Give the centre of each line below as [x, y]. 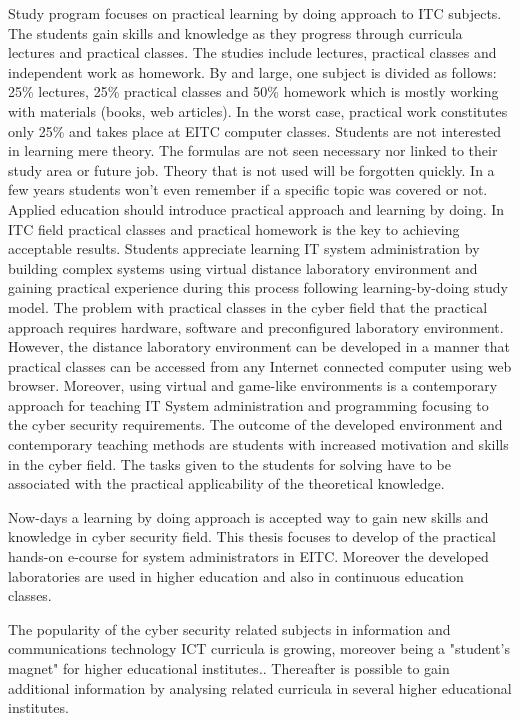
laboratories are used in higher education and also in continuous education [236, 575]
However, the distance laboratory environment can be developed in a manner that [259, 346]
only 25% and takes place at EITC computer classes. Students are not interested [255, 130]
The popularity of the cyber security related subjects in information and [229, 628]
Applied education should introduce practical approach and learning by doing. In [256, 208]
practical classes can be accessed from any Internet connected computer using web [260, 365]
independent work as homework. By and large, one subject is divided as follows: [252, 71]
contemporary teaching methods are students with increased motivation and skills [258, 444]
